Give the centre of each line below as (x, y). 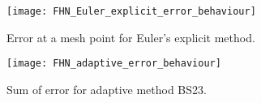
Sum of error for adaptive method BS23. (107, 89)
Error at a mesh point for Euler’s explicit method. (131, 37)
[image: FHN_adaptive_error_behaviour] (114, 64)
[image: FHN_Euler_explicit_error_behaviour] (131, 11)
